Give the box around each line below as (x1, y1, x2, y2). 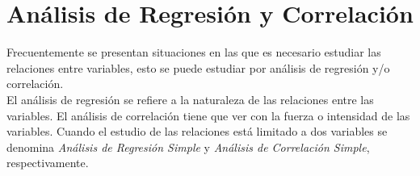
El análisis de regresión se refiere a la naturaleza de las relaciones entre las (6, 90, 374, 107)
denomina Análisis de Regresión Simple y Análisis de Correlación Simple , (6, 138, 370, 155)
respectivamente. (6, 154, 89, 171)
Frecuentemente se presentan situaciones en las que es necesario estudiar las (6, 44, 381, 61)
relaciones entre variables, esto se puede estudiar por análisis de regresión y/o (6, 59, 390, 76)
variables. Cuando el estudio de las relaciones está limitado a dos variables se (6, 123, 388, 140)
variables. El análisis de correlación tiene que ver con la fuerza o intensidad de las (6, 107, 410, 124)
